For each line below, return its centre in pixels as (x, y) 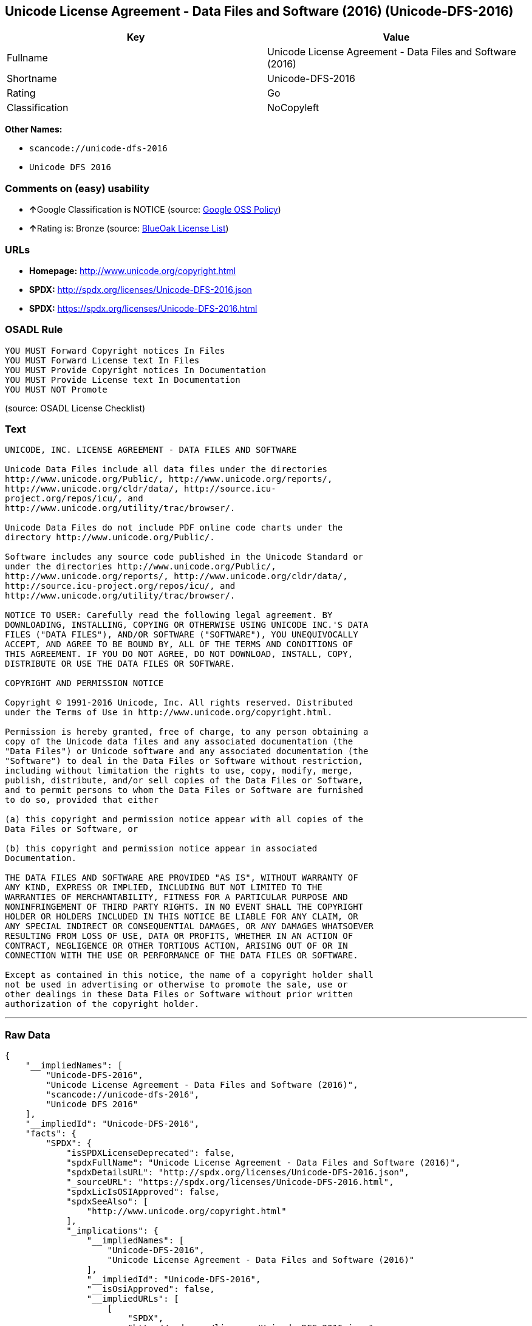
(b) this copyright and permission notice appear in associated (161, 849)
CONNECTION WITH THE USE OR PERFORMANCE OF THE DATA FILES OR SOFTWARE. (182, 956)
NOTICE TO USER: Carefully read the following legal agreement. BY (169, 615)
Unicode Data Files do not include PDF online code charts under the (174, 528)
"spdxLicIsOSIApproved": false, (143, 1192)
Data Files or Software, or (72, 829)
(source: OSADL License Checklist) (75, 408)
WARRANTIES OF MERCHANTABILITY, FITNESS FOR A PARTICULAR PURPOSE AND (176, 897)
